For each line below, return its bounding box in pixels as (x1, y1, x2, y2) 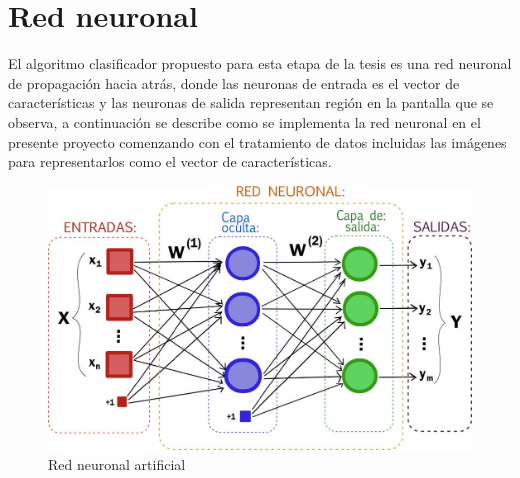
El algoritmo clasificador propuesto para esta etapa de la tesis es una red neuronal (8, 53, 512, 74)
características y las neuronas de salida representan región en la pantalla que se (8, 92, 494, 113)
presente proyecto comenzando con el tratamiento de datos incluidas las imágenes (8, 131, 507, 152)
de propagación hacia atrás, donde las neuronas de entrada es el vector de (8, 72, 460, 93)
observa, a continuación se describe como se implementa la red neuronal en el (8, 111, 481, 132)
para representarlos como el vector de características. (8, 151, 332, 172)
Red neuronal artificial (48, 453, 186, 474)
